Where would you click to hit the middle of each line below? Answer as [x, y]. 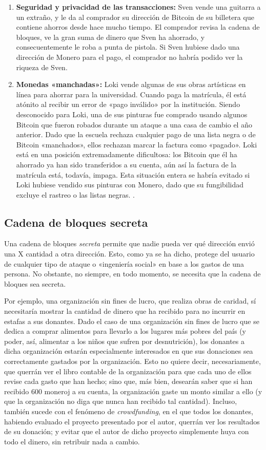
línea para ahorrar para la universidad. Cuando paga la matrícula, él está [131, 94]
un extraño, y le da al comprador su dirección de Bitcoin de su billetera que [135, 17]
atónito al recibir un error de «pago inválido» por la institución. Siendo [128, 104]
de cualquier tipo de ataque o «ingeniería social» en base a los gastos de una [124, 263]
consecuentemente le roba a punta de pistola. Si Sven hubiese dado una [128, 47]
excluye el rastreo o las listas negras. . [75, 194]
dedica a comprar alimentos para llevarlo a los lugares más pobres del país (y [125, 331]
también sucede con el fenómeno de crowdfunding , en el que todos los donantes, [129, 411]
